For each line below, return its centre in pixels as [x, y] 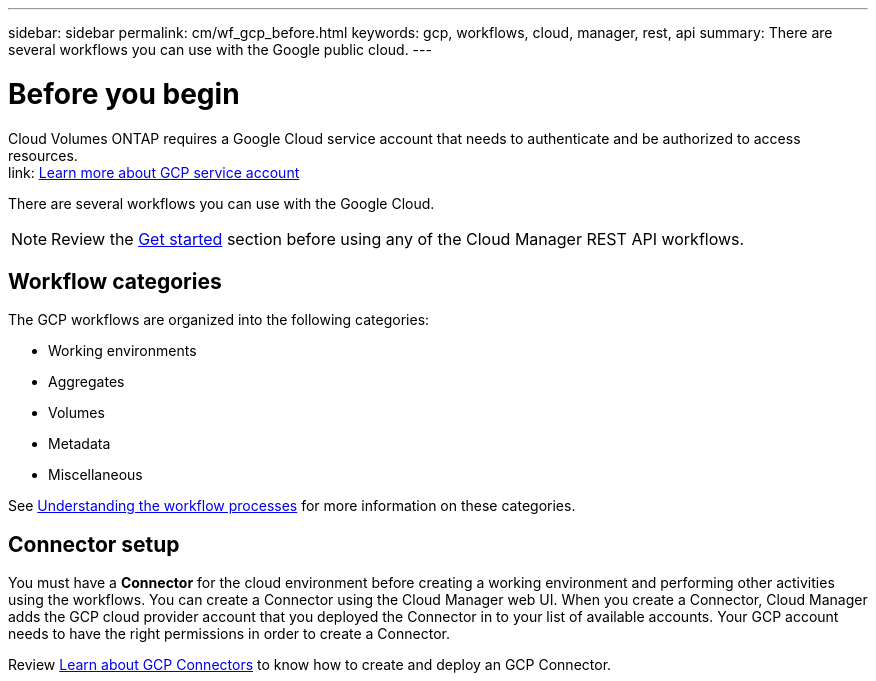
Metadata [79, 444]
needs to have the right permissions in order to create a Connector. [229, 634]
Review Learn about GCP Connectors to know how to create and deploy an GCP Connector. [310, 665]
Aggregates [86, 382]
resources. [43, 155]
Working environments [122, 351]
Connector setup [94, 544]
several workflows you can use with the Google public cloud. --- [220, 49]
